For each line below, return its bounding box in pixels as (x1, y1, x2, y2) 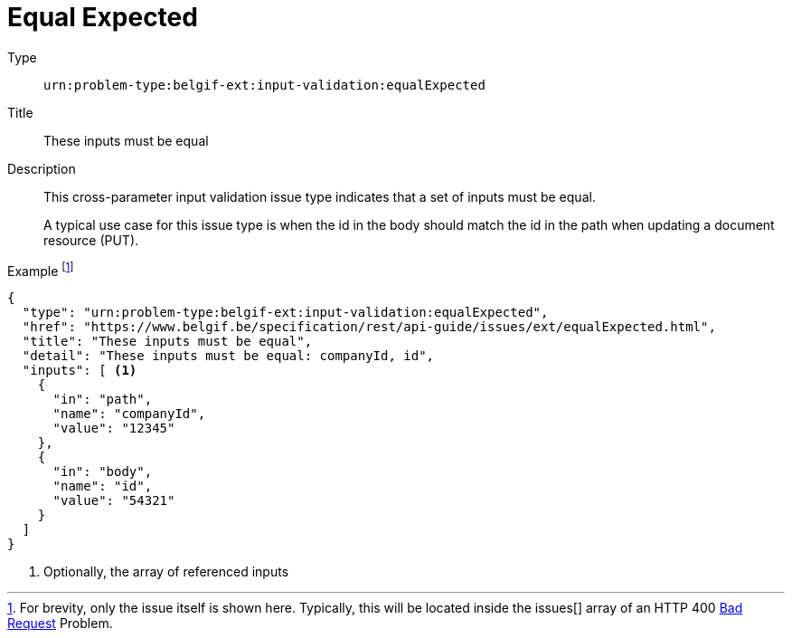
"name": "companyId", (52, 406, 206, 422)
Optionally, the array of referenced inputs (43, 564, 289, 580)
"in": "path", (52, 392, 153, 407)
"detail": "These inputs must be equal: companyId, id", (22, 348, 435, 364)
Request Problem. (7, 615, 113, 632)
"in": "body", (52, 464, 153, 480)
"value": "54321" (52, 493, 175, 509)
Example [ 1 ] (7, 260, 74, 279)
